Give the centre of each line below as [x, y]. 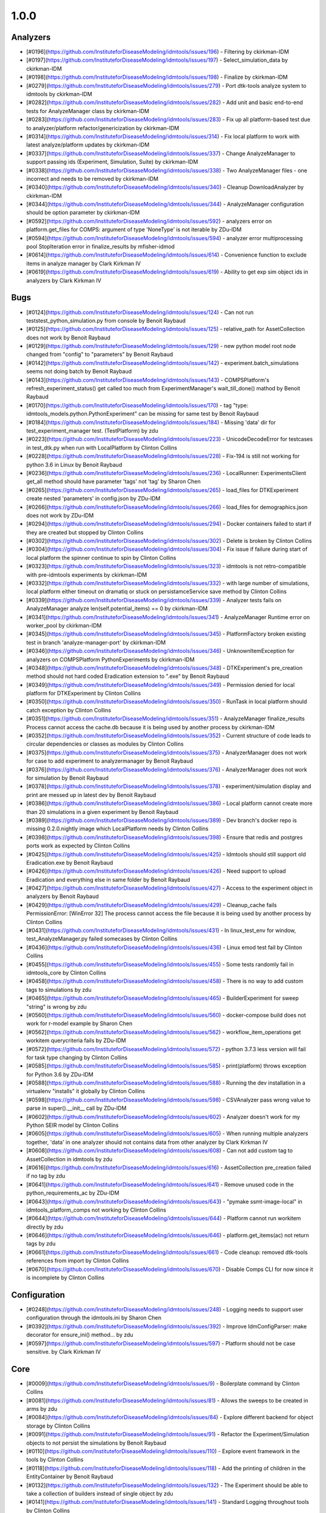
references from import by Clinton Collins [78, 1261]
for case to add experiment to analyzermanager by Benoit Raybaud [110, 761]
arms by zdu [42, 1409]
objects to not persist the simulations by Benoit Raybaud [96, 1443]
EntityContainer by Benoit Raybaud [70, 1477]
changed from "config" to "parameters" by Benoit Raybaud [100, 355]
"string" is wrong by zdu [56, 1006]
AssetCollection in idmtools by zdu [69, 1159]
